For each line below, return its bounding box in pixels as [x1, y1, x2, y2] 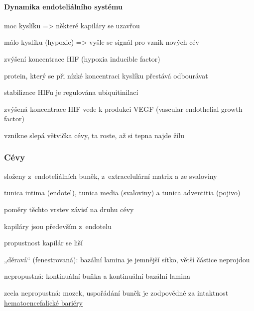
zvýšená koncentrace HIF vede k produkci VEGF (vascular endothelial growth [4, 103, 243, 114]
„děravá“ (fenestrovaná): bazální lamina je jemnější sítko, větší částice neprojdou [4, 254, 250, 264]
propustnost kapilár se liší [4, 237, 83, 248]
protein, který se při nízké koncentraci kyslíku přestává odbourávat [4, 70, 208, 80]
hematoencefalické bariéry [4, 297, 83, 308]
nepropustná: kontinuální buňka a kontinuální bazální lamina [4, 271, 190, 281]
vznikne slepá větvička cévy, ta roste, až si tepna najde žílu [4, 130, 184, 140]
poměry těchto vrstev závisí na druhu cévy [4, 204, 134, 214]
